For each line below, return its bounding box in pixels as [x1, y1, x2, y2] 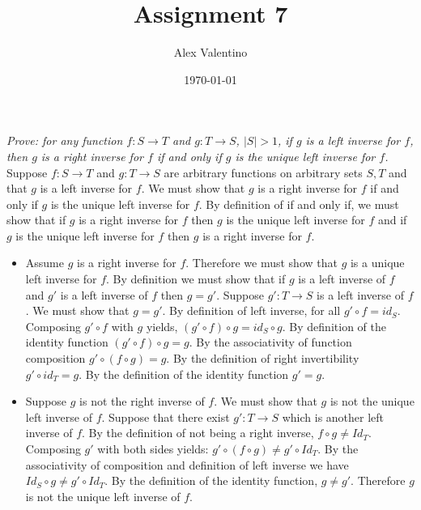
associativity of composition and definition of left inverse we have [25, 456, 349, 473]
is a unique [350, 254, 405, 271]
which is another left [282, 408, 385, 425]
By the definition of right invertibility [172, 350, 359, 367]
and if [377, 211, 407, 228]
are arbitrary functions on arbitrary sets [164, 164, 363, 181]
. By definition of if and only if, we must [198, 195, 399, 212]
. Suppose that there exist [101, 408, 230, 425]
